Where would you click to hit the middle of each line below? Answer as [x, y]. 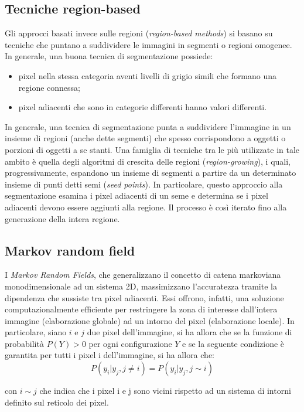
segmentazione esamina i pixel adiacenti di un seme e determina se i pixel [136, 195]
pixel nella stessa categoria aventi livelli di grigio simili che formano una [148, 75]
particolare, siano [36, 332]
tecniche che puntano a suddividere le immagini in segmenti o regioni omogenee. [148, 44]
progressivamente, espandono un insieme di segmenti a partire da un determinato [151, 173]
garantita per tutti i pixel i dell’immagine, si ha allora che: [110, 355]
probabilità [24, 343]
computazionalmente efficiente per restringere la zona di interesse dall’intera [141, 309]
